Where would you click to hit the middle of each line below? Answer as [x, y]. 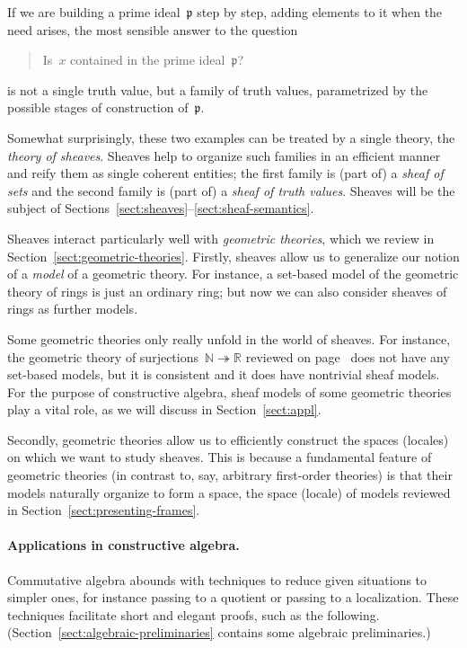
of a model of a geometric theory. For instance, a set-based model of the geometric [233, 274]
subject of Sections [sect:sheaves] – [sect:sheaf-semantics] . [161, 208]
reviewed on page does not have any [348, 356]
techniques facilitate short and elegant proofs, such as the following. [194, 614]
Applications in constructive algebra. [123, 545]
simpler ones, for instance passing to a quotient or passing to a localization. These [233, 597]
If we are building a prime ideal [94, 12]
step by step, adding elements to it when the [320, 12]
